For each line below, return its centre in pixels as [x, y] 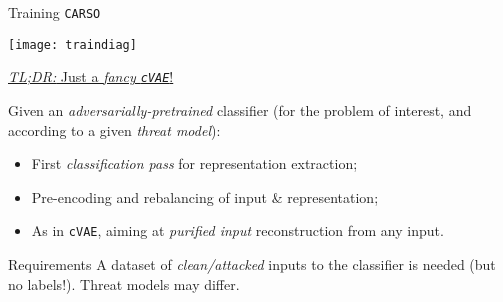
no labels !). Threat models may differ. [124, 283]
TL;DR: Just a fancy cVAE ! [91, 76]
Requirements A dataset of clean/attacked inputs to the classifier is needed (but [252, 264]
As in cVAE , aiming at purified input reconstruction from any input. [237, 230]
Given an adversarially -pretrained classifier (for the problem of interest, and [240, 109]
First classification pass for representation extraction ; [194, 163]
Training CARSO [54, 12]
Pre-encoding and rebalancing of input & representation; [205, 196]
